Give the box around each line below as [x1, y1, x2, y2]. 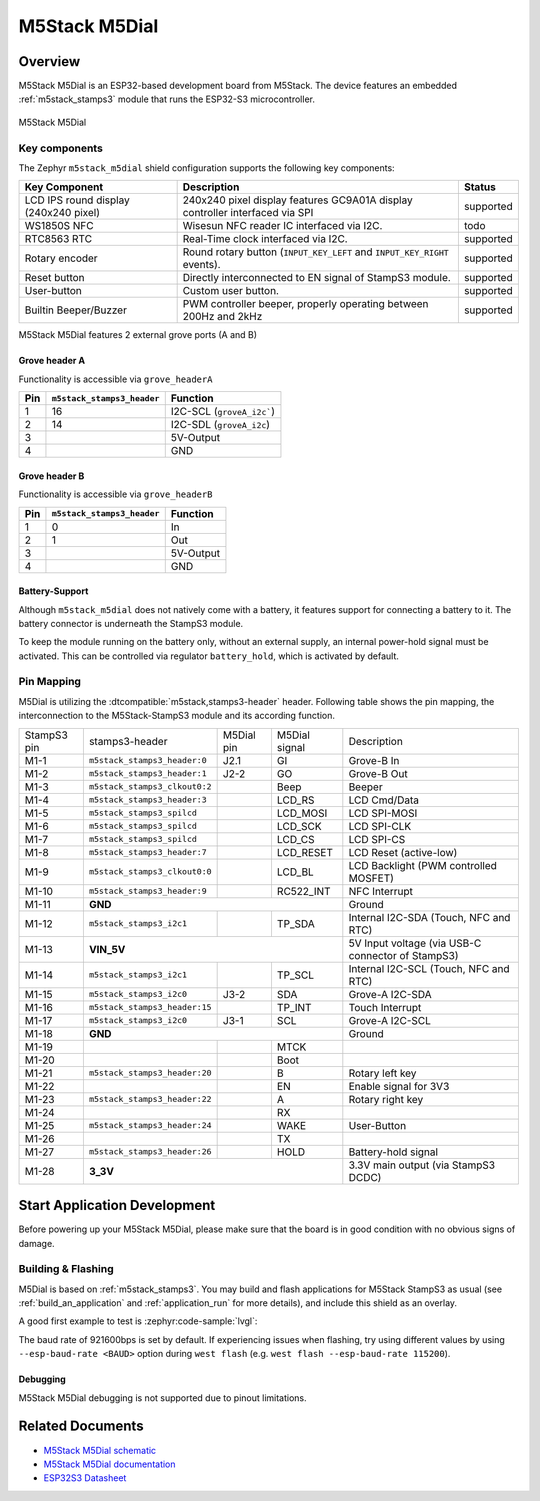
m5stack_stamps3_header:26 [88, 1146, 212, 1157]
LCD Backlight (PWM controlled [348, 858, 497, 872]
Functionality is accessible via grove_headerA [18, 373, 213, 385]
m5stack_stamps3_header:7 [88, 847, 207, 858]
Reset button [24, 271, 85, 285]
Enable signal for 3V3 [348, 1079, 450, 1093]
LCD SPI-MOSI [348, 806, 418, 820]
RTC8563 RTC [24, 232, 93, 246]
